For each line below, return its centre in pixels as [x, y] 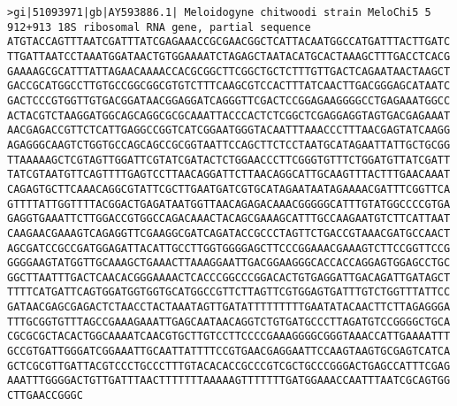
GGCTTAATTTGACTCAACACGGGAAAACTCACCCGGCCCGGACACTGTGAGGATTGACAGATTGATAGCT [229, 277]
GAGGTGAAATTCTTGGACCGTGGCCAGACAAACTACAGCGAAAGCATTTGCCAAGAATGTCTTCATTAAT [229, 219]
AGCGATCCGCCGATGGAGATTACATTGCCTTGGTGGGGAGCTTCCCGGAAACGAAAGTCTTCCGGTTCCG [229, 248]
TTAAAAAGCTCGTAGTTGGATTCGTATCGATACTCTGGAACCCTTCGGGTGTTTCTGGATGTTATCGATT [229, 160]
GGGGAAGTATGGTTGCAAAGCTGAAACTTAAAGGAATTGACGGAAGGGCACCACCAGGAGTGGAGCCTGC [229, 263]
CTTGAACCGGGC [45, 396]
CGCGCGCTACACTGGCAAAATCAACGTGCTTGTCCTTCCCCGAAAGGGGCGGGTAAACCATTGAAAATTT [229, 337]
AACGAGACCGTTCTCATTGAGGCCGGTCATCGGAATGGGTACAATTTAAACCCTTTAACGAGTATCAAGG [229, 130]
